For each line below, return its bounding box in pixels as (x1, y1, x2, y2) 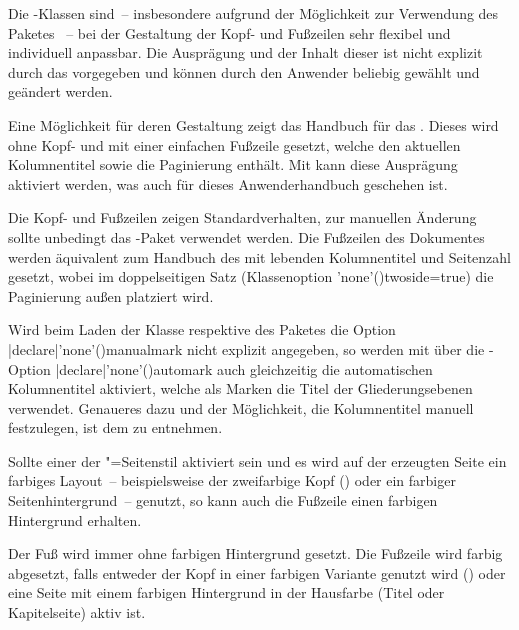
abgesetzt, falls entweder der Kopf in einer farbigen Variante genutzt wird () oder (8, 562, 506, 583)
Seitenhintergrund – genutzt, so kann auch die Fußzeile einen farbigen (8, 490, 438, 511)
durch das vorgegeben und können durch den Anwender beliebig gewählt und (8, 61, 480, 82)
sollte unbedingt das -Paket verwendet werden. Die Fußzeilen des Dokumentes (8, 226, 485, 247)
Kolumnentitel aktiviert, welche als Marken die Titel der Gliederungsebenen (8, 378, 473, 399)
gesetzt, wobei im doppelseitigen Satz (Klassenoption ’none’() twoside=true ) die (8, 266, 494, 287)
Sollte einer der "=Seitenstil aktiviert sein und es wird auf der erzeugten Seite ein (8, 450, 507, 471)
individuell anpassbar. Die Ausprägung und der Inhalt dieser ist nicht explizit (8, 42, 483, 63)
